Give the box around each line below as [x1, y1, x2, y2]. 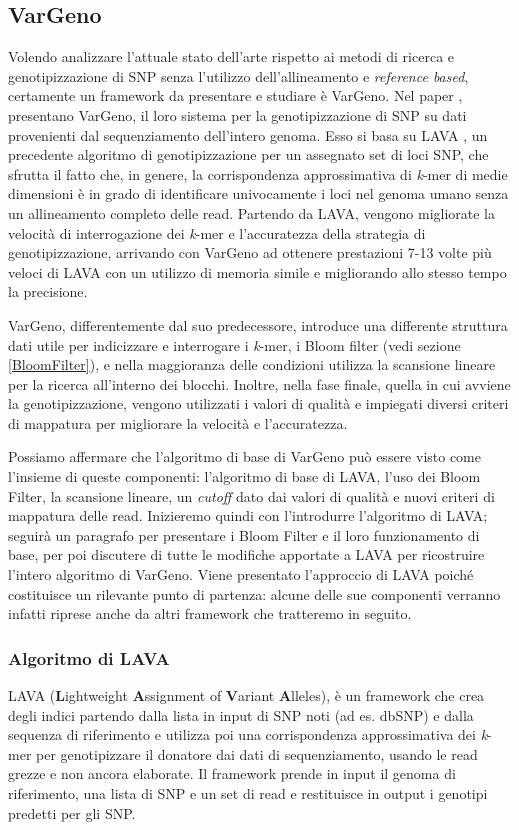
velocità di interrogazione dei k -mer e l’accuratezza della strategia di [8, 222, 426, 243]
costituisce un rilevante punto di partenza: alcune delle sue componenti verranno [8, 583, 501, 604]
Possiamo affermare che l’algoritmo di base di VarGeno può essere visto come [8, 446, 481, 467]
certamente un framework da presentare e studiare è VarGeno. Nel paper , [8, 85, 463, 106]
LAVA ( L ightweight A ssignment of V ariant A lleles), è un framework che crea [8, 685, 485, 706]
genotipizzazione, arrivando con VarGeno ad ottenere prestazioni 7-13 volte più [8, 242, 492, 263]
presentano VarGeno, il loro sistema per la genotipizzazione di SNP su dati [8, 104, 467, 125]
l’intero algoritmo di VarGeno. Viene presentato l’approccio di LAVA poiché [8, 564, 474, 585]
